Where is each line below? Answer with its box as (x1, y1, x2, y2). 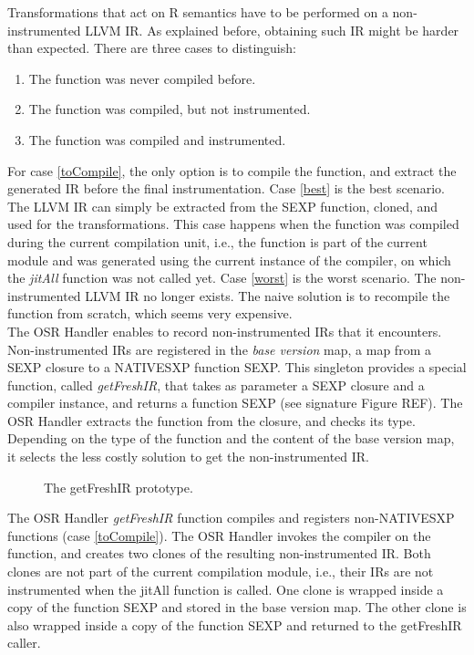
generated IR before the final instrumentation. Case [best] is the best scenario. (7, 179, 445, 198)
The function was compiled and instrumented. (28, 130, 286, 149)
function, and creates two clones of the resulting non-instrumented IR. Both (7, 544, 431, 563)
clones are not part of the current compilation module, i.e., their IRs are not (7, 562, 434, 581)
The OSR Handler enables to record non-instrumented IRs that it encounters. (7, 321, 442, 340)
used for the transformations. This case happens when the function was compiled (7, 214, 459, 234)
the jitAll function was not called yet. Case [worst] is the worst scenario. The (7, 268, 437, 287)
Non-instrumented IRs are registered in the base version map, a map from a (7, 339, 431, 359)
